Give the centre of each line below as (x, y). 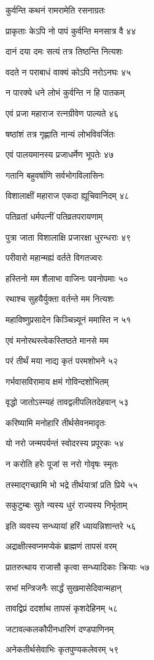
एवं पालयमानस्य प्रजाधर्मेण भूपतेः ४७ (60, 154)
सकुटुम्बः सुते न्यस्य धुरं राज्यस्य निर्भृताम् (67, 505)
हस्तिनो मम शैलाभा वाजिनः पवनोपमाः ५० (67, 278)
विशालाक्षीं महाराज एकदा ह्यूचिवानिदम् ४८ (67, 196)
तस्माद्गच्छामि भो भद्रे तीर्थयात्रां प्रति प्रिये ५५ (72, 484)
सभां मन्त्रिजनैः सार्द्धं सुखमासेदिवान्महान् (64, 587)
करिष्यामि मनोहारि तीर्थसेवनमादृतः (56, 422)
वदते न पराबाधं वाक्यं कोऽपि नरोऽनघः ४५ (68, 72)
